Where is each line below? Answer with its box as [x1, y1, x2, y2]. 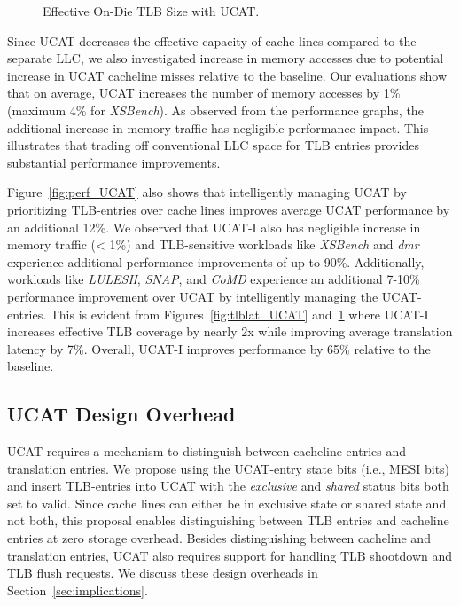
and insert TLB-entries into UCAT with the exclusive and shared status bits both [7, 476, 449, 495]
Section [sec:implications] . [7, 580, 148, 599]
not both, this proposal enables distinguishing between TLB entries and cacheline [7, 511, 449, 530]
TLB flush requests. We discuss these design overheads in [7, 563, 318, 582]
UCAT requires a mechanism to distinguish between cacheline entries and [7, 442, 407, 460]
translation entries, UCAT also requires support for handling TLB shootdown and [7, 546, 453, 564]
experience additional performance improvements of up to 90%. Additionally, [7, 252, 425, 271]
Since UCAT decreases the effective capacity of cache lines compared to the [7, 31, 417, 50]
